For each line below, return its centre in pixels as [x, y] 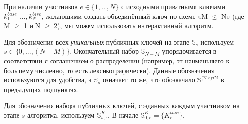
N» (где [233, 16]
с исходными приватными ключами [173, 6]
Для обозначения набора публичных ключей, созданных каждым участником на [122, 105]
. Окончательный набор [104, 51]
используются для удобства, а [48, 80]
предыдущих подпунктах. [42, 89]
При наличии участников [41, 6]
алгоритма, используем [61, 115]
